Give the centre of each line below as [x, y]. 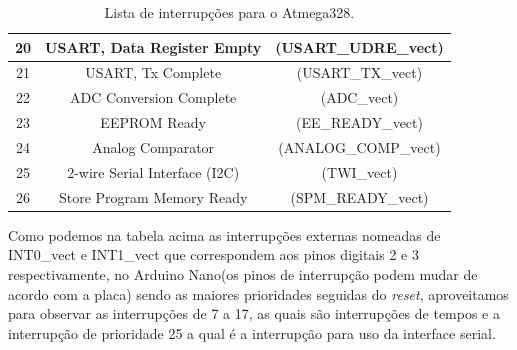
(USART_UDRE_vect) [359, 46]
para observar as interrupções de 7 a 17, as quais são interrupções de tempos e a [254, 313]
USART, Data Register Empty [153, 46]
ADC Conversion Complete [153, 97]
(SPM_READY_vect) [359, 196]
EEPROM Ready [153, 122]
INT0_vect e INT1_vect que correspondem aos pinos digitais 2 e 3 [213, 254]
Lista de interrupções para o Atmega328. [229, 12]
